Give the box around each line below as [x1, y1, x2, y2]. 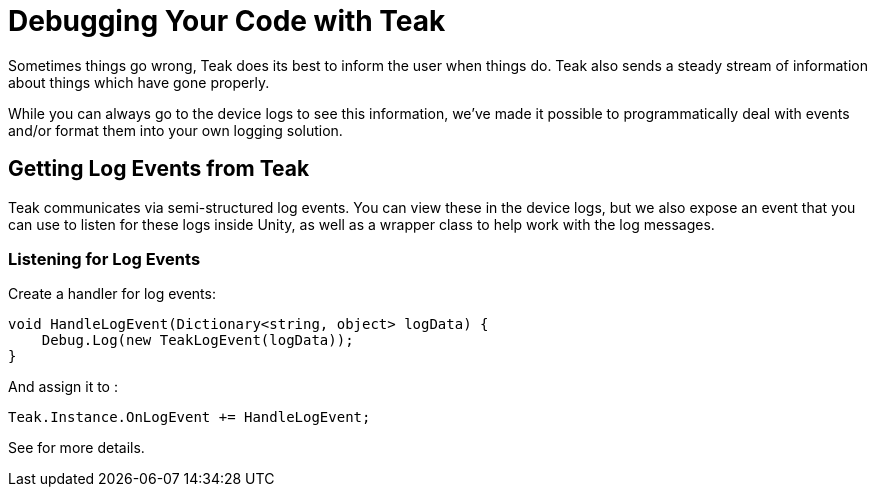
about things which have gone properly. [8, 73, 270, 91]
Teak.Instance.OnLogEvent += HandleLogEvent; [8, 409, 371, 426]
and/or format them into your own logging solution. [8, 121, 343, 139]
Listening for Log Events [8, 248, 201, 269]
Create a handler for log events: [8, 285, 216, 303]
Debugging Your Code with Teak [8, 4, 446, 38]
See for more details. [8, 439, 145, 457]
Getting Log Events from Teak [8, 156, 310, 182]
